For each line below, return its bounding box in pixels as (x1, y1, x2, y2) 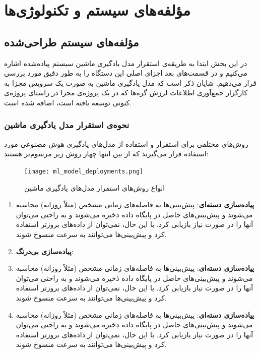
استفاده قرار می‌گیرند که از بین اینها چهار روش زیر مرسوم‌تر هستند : (4, 148, 209, 159)
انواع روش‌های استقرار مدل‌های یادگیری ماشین (24, 182, 165, 193)
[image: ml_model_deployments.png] (24, 167, 144, 175)
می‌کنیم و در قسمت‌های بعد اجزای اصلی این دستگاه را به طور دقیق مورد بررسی (4, 68, 247, 78)
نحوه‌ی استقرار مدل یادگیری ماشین (4, 119, 129, 131)
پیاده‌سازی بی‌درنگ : (16, 246, 74, 256)
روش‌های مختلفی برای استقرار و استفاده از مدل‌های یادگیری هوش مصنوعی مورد (4, 138, 248, 149)
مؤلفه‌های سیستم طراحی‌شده (4, 34, 139, 49)
